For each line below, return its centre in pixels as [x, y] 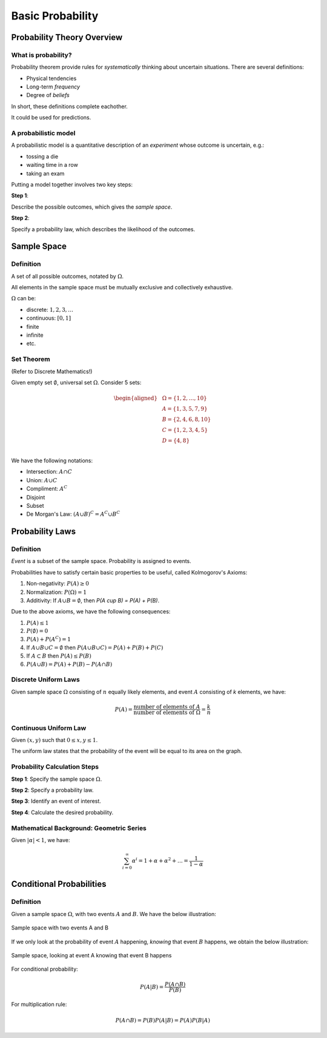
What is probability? [41, 55]
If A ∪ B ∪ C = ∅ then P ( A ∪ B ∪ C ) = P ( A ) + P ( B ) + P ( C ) [95, 647]
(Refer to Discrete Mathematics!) [52, 371]
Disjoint [36, 497]
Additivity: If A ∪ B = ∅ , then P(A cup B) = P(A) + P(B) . [93, 600]
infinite [35, 335]
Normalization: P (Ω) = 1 [57, 592]
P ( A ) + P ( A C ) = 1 [48, 639]
